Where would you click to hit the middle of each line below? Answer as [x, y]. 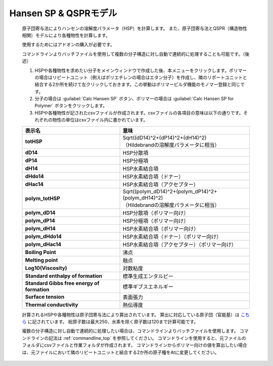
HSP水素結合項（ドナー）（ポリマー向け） [172, 236]
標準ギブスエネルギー [148, 287]
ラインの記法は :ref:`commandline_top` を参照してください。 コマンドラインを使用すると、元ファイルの [138, 338]
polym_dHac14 [43, 244]
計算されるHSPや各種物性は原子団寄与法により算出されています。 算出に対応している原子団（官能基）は [131, 314]
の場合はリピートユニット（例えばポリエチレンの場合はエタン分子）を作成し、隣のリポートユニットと [141, 77]
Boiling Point [41, 252]
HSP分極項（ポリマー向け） [156, 221]
